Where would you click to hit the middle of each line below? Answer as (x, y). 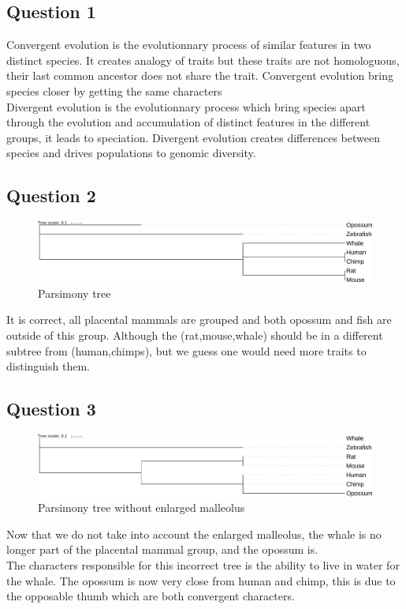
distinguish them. (48, 366)
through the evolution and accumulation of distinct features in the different (188, 122)
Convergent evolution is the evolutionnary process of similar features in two (189, 45)
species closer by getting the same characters (114, 90)
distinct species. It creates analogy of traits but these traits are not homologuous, (203, 60)
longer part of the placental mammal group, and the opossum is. (162, 549)
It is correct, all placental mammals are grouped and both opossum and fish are (199, 320)
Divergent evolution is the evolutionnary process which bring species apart (186, 106)
